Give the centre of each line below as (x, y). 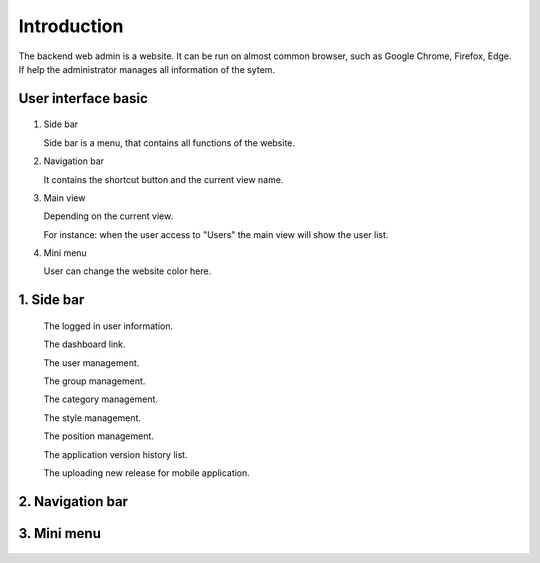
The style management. (92, 417)
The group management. (94, 381)
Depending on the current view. (108, 216)
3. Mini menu (60, 533)
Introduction (71, 26)
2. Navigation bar (73, 501)
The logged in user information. (108, 326)
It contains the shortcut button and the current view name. (163, 179)
